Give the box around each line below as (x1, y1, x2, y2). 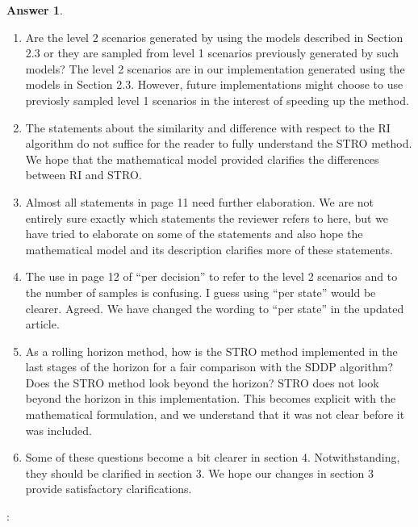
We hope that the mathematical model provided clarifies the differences (25, 150, 379, 167)
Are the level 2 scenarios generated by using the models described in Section (25, 28, 403, 45)
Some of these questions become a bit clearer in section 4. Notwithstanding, (25, 449, 400, 466)
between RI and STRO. (25, 166, 142, 183)
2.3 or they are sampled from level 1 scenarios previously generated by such (25, 44, 399, 61)
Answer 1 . (6, 2, 63, 18)
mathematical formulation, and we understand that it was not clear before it (25, 406, 405, 423)
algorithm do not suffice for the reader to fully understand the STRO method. (25, 135, 412, 152)
